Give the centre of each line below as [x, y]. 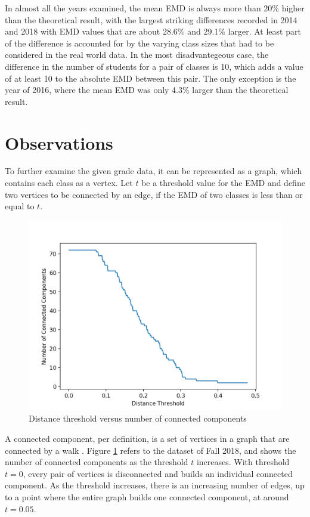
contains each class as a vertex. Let [69, 183]
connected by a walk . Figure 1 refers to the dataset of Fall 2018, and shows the [151, 450]
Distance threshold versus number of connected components [138, 418]
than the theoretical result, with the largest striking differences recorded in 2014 [151, 19]
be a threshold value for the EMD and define [223, 183]
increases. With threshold [243, 462]
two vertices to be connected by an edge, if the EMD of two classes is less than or [154, 194]
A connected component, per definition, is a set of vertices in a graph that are [147, 439]
